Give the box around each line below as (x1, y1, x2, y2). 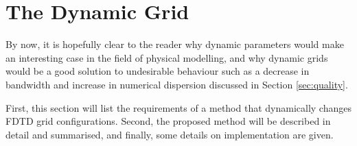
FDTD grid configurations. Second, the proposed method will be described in (5, 114, 331, 128)
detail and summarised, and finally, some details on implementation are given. (5, 127, 334, 141)
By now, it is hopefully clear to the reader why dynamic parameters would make (5, 37, 344, 51)
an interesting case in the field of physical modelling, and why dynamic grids (5, 50, 328, 64)
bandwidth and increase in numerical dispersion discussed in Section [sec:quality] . (5, 77, 348, 91)
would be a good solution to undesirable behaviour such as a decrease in (5, 64, 310, 78)
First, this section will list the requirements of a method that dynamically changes (5, 100, 352, 114)
